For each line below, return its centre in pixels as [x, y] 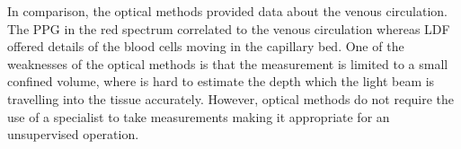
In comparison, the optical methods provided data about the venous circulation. [227, 11]
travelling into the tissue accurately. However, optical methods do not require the [231, 98]
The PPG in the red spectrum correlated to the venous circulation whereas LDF [229, 28]
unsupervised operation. [73, 134]
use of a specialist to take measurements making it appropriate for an [199, 116]
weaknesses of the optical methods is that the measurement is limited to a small [228, 63]
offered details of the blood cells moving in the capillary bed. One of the [206, 46]
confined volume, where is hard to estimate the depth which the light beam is [221, 81]
